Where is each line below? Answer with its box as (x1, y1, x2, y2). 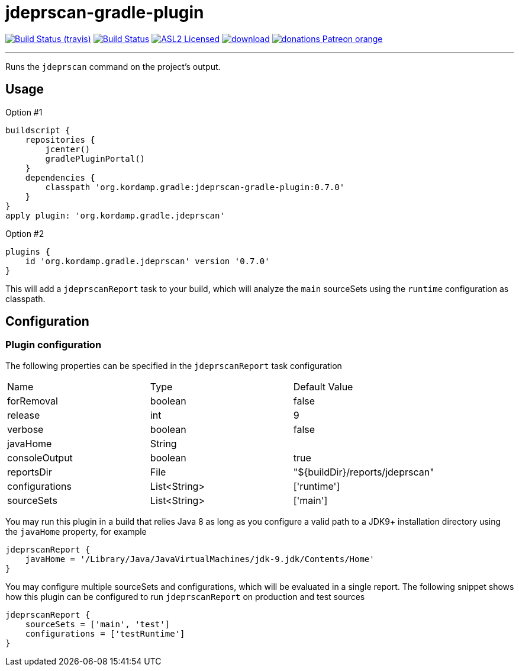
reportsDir (7, 465, 52, 478)
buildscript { (5, 125, 70, 135)
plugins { (5, 246, 50, 256)
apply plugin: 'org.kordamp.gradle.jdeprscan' (5, 210, 225, 220)
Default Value (293, 380, 353, 393)
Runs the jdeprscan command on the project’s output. (5, 61, 221, 72)
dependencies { (25, 172, 95, 182)
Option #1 (5, 107, 43, 117)
